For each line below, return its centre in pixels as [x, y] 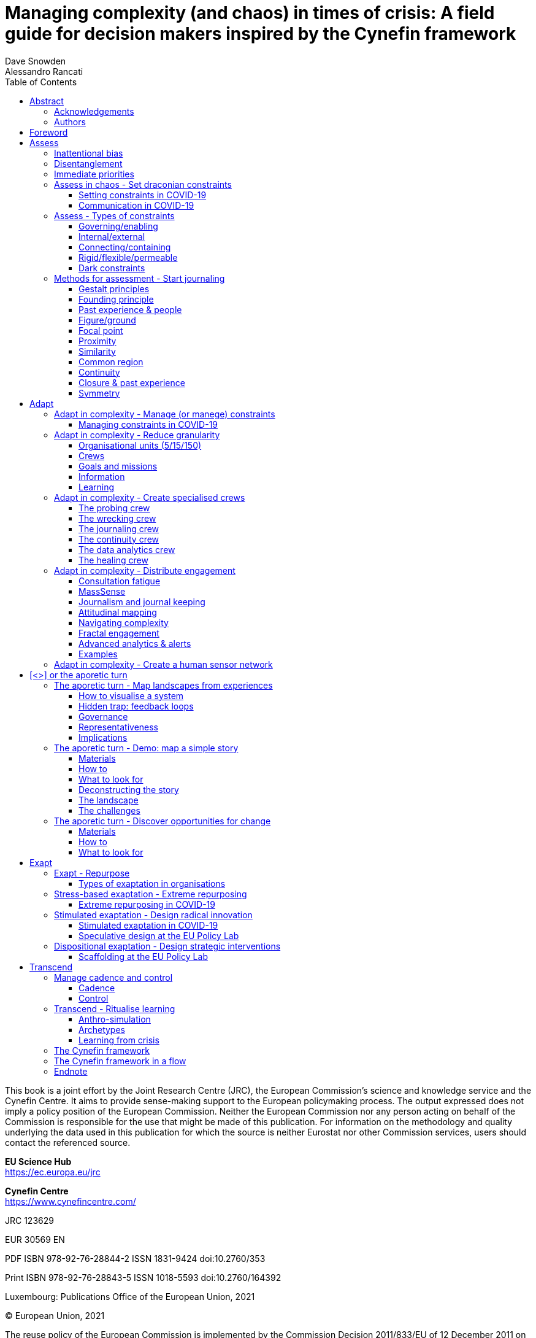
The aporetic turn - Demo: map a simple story [146, 748]
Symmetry [99, 393]
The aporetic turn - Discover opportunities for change [163, 821]
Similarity [97, 351]
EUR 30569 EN [35, 1239]
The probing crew [114, 508]
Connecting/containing [125, 247]
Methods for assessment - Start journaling [140, 278]
